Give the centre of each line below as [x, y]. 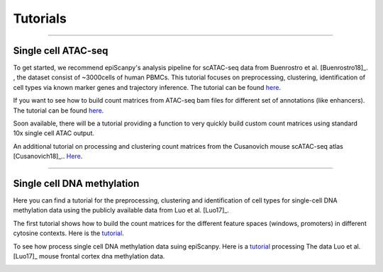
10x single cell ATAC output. [54, 133]
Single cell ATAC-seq [61, 51]
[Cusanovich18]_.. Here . [48, 157]
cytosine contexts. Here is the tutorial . [68, 233]
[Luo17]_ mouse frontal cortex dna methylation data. [89, 256]
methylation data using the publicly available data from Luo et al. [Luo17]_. [121, 210]
